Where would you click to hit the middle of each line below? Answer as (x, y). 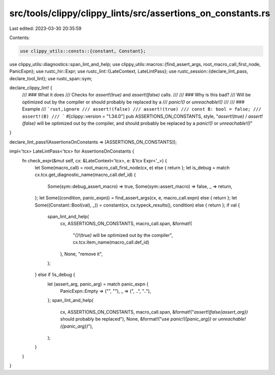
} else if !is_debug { (55, 275)
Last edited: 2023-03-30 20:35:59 (45, 28)
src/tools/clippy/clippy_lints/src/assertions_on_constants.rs (140, 13)
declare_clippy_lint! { (31, 88)
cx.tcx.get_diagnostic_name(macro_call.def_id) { (85, 175)
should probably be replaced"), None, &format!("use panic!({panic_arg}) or (139, 319)
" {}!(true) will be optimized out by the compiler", (123, 235)
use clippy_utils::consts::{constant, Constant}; (83, 51)
